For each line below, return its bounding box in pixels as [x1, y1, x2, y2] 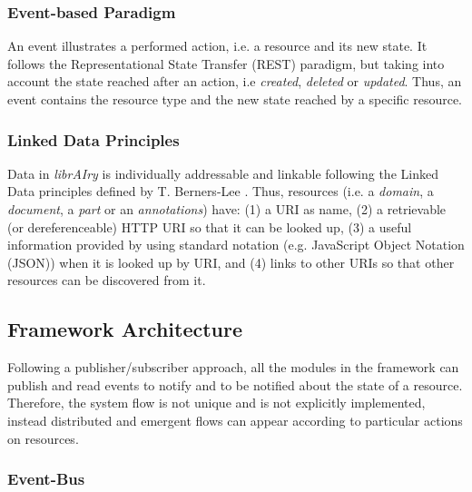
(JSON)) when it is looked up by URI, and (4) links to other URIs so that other [7, 252, 455, 271]
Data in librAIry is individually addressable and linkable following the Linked [7, 163, 438, 182]
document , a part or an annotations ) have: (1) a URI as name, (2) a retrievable [7, 200, 447, 218]
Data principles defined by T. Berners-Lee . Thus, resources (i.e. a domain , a [7, 182, 434, 201]
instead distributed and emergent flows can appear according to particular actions [7, 410, 463, 429]
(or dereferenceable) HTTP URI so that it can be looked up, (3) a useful [7, 217, 412, 236]
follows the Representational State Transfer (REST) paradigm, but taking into [7, 54, 445, 73]
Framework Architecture [7, 315, 243, 343]
